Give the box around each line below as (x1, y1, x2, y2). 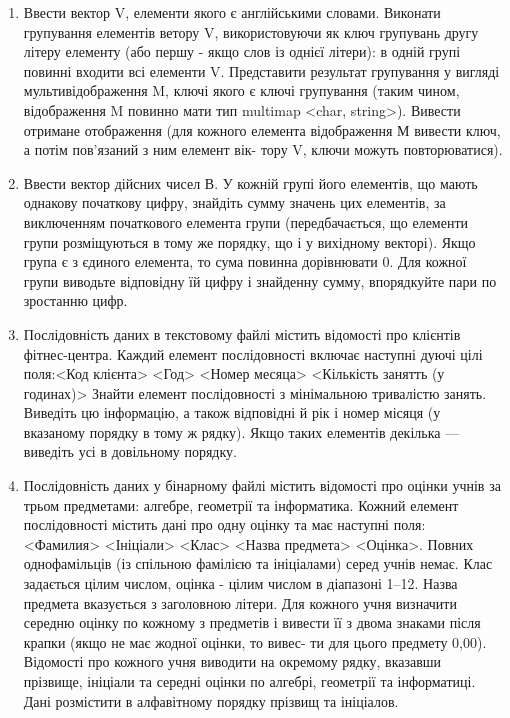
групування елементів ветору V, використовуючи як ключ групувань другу (23, 21, 479, 42)
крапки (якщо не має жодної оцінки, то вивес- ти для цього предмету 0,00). (23, 631, 487, 652)
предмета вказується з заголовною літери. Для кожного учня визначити (23, 592, 457, 613)
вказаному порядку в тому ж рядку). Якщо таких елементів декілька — (23, 421, 460, 442)
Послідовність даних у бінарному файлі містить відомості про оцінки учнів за (23, 475, 501, 496)
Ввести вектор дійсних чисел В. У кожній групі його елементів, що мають (23, 172, 478, 193)
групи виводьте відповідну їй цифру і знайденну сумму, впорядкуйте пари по (23, 270, 497, 291)
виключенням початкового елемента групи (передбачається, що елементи (23, 211, 469, 232)
